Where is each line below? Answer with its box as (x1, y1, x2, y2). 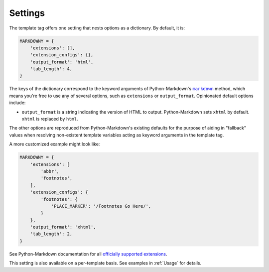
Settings (9, 7, 45, 18)
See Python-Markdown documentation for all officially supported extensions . (9, 251, 167, 257)
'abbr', (40, 168, 60, 174)
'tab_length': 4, (30, 66, 73, 72)
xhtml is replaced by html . (21, 116, 78, 122)
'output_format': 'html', (30, 59, 94, 65)
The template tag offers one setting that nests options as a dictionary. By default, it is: (9, 25, 185, 31)
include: (9, 100, 26, 106)
